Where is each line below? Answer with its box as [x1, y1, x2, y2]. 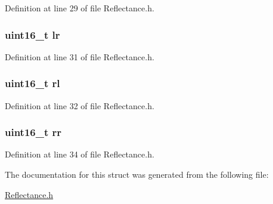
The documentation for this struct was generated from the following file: [5, 168, 269, 181]
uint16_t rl [5, 76, 60, 91]
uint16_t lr [5, 27, 60, 42]
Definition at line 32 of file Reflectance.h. [5, 99, 154, 112]
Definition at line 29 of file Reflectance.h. [5, 2, 154, 14]
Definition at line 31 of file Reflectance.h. [5, 50, 154, 63]
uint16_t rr [5, 125, 62, 140]
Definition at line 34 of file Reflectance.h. [5, 148, 154, 160]
